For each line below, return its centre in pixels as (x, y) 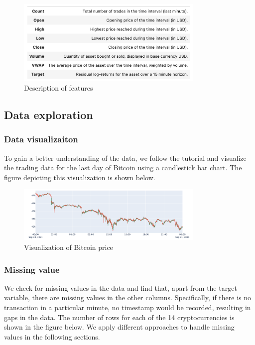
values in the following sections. (52, 336)
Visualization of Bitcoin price (68, 247)
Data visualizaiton (41, 139)
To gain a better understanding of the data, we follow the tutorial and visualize (125, 158)
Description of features (59, 88)
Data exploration (49, 115)
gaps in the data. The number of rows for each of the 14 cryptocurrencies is (119, 317)
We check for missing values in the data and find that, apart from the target (121, 287)
